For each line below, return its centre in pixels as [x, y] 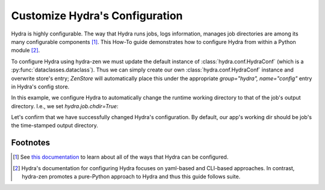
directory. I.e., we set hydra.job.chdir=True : [65, 106]
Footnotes [31, 143]
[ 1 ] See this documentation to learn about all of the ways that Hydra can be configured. [121, 157]
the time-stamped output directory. [55, 126]
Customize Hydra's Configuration [97, 16]
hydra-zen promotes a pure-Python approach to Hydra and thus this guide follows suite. [131, 177]
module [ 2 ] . [26, 51]
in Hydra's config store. [40, 87]
